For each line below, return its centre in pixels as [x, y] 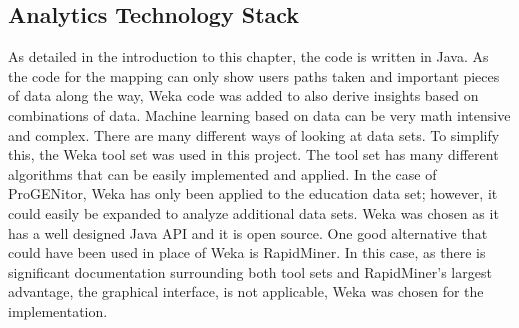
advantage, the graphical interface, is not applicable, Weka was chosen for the [246, 291]
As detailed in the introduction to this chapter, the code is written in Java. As [248, 56]
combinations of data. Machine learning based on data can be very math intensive [259, 114]
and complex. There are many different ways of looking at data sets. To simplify [254, 134]
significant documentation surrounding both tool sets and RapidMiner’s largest [250, 271]
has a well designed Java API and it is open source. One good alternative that [248, 232]
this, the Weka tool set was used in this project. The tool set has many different [253, 154]
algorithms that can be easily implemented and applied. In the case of [222, 173]
